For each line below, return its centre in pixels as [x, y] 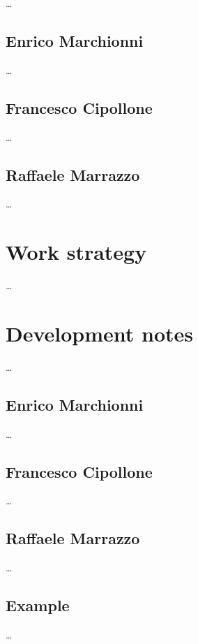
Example [38, 605]
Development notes [100, 333]
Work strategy [76, 252]
